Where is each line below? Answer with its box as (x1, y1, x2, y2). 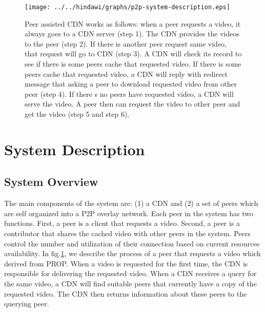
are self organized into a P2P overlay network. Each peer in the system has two (4, 207, 253, 218)
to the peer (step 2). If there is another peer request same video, (25, 38, 227, 49)
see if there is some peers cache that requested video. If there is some (25, 58, 241, 69)
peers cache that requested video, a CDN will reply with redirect (25, 68, 228, 79)
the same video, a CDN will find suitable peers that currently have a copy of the (4, 278, 257, 288)
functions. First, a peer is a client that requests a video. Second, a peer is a (4, 218, 240, 228)
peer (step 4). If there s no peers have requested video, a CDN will (25, 88, 234, 99)
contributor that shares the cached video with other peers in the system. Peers (4, 227, 251, 238)
